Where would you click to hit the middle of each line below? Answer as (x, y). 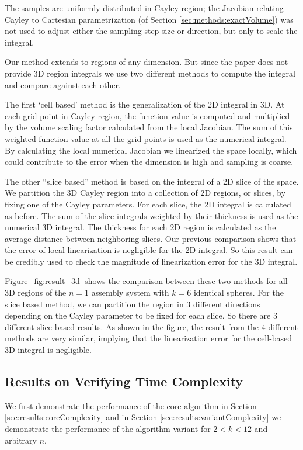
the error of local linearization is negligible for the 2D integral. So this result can (149, 250)
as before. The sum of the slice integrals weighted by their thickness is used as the (151, 215)
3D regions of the (36, 292)
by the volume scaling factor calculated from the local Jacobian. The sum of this (149, 127)
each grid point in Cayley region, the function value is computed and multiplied (147, 115)
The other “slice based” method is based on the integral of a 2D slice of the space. (152, 181)
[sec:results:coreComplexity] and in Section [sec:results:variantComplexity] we (143, 417)
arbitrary (21, 440)
